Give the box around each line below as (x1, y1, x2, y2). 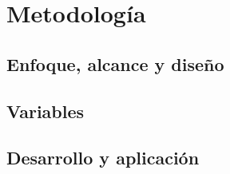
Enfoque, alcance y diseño (6, 51, 224, 76)
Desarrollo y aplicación (6, 145, 200, 170)
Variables (6, 98, 85, 123)
